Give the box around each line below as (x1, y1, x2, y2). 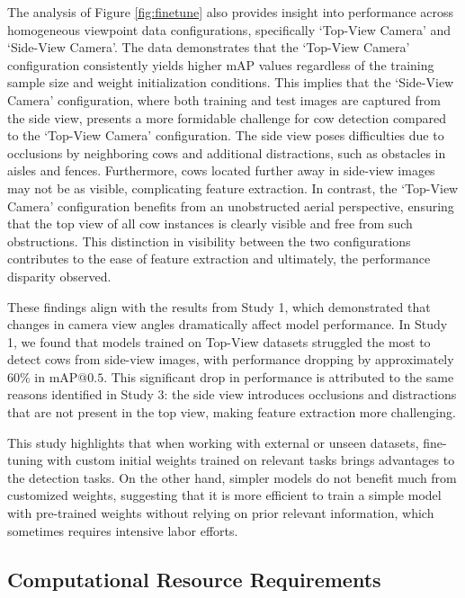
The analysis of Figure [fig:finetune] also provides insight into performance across (7, 3, 454, 21)
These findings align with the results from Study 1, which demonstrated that (7, 297, 431, 316)
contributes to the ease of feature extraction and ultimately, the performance (7, 249, 431, 268)
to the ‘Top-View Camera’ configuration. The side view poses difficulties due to (7, 126, 444, 145)
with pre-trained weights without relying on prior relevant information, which (7, 504, 434, 522)
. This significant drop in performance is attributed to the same (103, 367, 454, 386)
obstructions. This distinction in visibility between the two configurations (7, 231, 411, 250)
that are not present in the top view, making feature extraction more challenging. (7, 403, 456, 422)
